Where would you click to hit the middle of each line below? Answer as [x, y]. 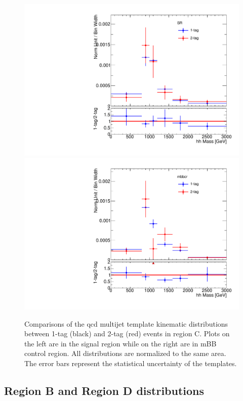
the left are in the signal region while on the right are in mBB [120, 343]
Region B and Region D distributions [104, 390]
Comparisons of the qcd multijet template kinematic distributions [126, 323]
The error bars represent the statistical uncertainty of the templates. [131, 363]
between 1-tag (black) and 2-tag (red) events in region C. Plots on [127, 333]
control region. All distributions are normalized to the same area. [125, 353]
